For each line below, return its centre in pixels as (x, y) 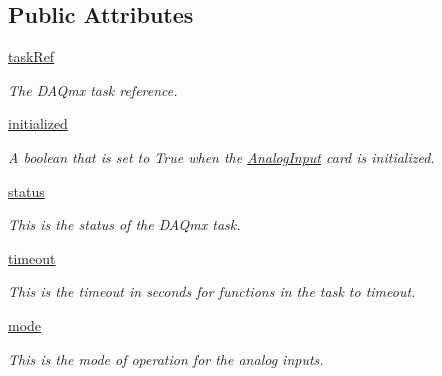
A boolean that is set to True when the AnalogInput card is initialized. (221, 156)
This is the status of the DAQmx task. (124, 224)
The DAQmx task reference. (93, 89)
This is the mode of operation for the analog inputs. (166, 358)
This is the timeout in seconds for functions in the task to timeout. (212, 291)
